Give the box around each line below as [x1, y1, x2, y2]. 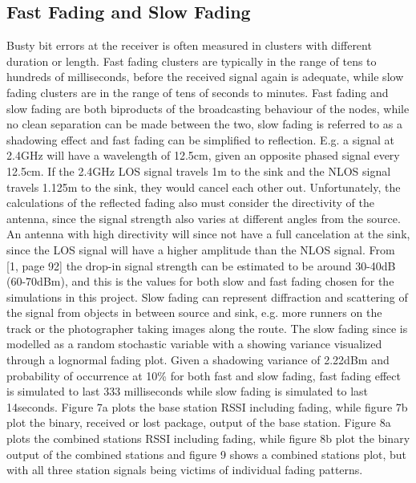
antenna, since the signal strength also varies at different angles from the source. [6, 209, 401, 226]
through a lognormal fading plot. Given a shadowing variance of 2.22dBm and [6, 351, 390, 368]
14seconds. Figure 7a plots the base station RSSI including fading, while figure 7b [6, 398, 408, 415]
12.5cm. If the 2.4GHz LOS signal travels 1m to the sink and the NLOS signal [6, 162, 391, 179]
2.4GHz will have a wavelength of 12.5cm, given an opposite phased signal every [6, 147, 400, 164]
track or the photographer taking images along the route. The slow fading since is [6, 319, 408, 336]
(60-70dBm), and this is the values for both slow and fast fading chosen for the [6, 273, 394, 290]
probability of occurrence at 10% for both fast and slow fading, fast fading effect [6, 367, 401, 384]
